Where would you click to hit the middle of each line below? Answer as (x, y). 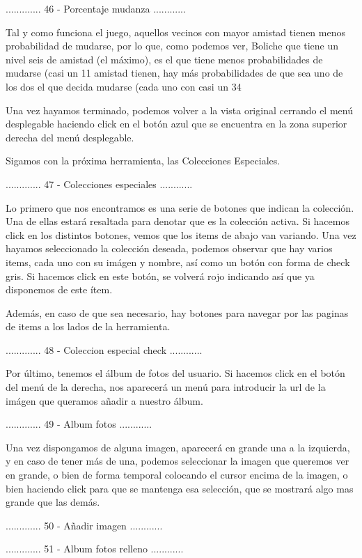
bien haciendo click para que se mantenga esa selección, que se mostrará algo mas (180, 488)
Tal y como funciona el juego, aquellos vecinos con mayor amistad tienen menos (175, 32)
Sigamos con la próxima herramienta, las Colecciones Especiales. (143, 161)
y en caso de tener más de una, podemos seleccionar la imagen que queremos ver (178, 461)
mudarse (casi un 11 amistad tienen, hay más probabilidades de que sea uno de (174, 73)
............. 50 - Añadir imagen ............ (84, 525)
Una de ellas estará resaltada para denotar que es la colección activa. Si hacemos (178, 221)
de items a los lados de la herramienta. (88, 326)
